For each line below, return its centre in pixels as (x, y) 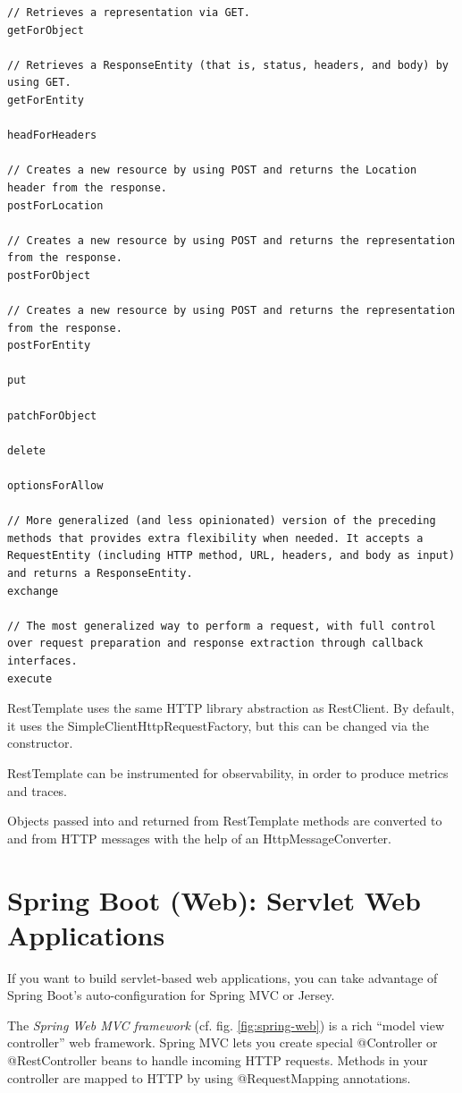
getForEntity (46, 100)
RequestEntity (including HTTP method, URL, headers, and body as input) (231, 556)
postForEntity (49, 346)
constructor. (40, 743)
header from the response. (87, 187)
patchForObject (52, 415)
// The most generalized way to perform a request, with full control (222, 626)
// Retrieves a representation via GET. (129, 13)
